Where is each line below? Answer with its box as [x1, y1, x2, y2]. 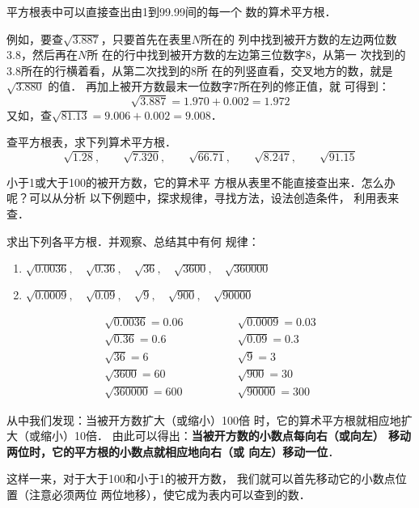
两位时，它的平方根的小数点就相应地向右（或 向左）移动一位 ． [6, 442, 340, 459]
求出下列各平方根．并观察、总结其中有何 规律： [6, 232, 260, 249]
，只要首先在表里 [100, 30, 192, 47]
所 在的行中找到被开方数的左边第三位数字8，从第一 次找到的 [87, 46, 406, 63]
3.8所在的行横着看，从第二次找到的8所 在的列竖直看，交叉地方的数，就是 [6, 61, 393, 78]
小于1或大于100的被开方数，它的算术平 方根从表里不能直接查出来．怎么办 [6, 173, 396, 190]
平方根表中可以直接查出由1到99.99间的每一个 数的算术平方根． [6, 3, 336, 19]
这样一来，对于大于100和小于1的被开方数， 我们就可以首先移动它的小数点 [6, 470, 396, 487]
